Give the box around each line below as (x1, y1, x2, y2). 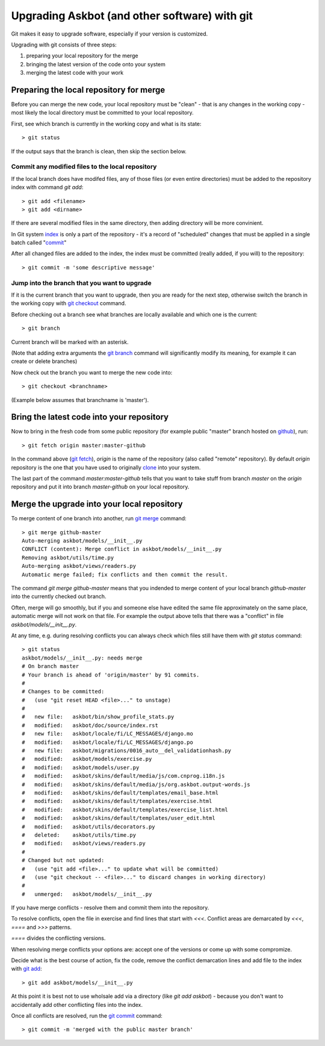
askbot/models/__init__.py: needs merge (22, 654, 143, 661)
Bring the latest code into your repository (11, 412, 169, 422)
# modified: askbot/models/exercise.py (22, 755, 152, 763)
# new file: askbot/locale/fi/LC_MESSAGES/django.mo (22, 730, 194, 737)
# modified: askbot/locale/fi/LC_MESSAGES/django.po (22, 739, 194, 746)
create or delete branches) (11, 358, 78, 365)
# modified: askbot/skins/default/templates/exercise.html (22, 798, 212, 805)
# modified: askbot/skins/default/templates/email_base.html (22, 789, 219, 796)
